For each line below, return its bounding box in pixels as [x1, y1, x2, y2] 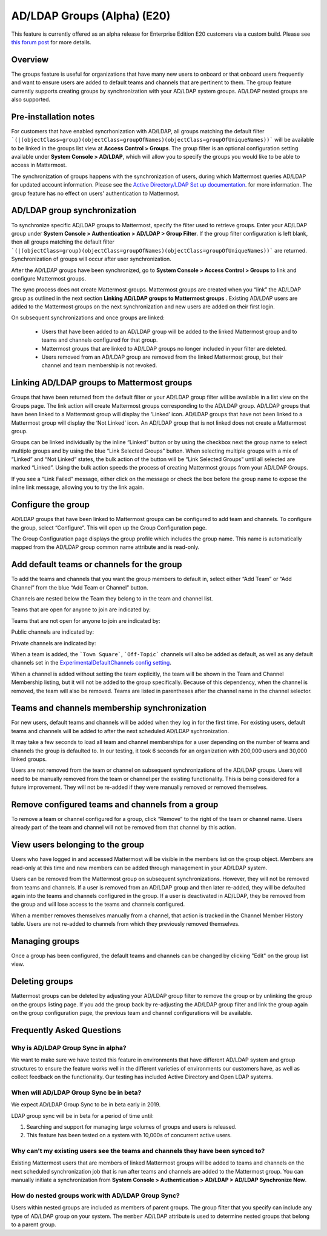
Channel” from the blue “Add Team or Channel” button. [11, 583, 148, 591]
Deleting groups [11, 976, 73, 987]
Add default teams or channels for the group [11, 559, 182, 570]
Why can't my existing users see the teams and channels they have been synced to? [11, 1147, 265, 1155]
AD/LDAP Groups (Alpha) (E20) [11, 9, 171, 22]
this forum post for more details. [11, 38, 91, 45]
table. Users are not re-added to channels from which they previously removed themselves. [11, 920, 240, 928]
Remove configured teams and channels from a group [11, 799, 219, 809]
